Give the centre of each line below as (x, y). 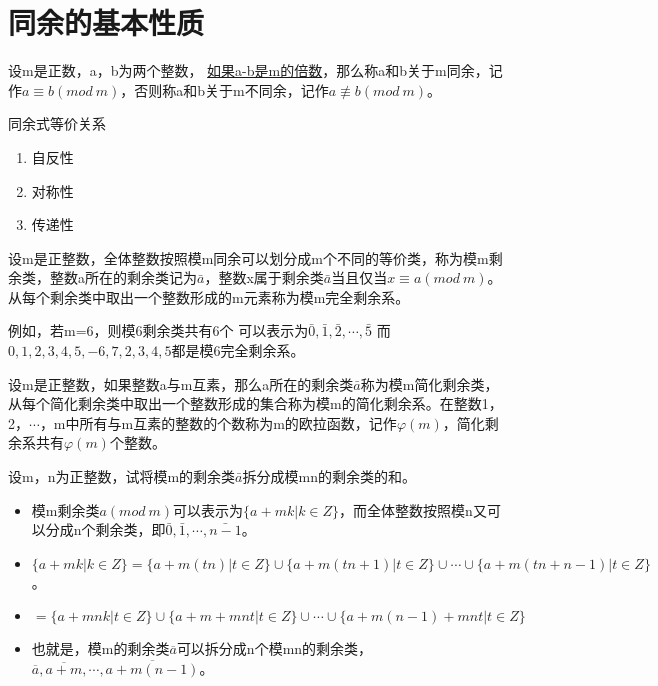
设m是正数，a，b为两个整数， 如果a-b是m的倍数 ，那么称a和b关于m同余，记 (255, 70)
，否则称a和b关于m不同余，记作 (224, 89)
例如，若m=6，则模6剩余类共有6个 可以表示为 (158, 330)
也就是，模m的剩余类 (100, 648)
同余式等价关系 (57, 123)
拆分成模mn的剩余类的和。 (329, 476)
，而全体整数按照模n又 (413, 509)
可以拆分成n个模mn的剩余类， (274, 648)
